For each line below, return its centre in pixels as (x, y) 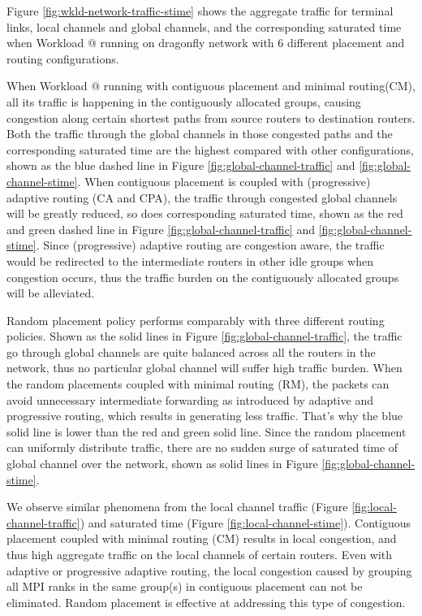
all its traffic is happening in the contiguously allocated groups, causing (184, 101)
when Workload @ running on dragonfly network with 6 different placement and (206, 43)
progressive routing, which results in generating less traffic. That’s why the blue (205, 416)
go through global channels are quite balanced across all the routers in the (191, 351)
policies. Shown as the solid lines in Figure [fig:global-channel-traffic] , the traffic (205, 336)
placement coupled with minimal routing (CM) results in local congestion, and (202, 538)
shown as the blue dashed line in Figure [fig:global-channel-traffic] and (181, 165)
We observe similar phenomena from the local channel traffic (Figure (177, 507)
